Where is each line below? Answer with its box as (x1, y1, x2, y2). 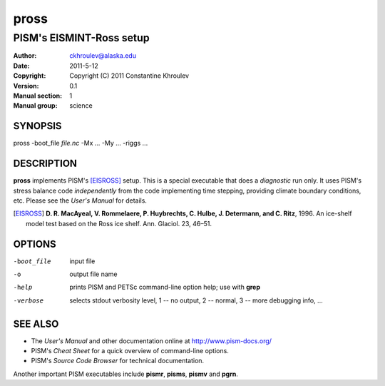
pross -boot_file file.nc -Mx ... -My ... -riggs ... (13, 139, 148, 148)
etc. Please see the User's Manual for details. (13, 196, 148, 205)
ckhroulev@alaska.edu (69, 51, 137, 60)
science (69, 101, 93, 110)
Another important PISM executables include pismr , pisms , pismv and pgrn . (13, 370, 239, 378)
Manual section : (13, 91, 63, 100)
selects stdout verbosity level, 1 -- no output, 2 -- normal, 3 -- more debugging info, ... (69, 296, 324, 305)
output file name (69, 270, 118, 278)
